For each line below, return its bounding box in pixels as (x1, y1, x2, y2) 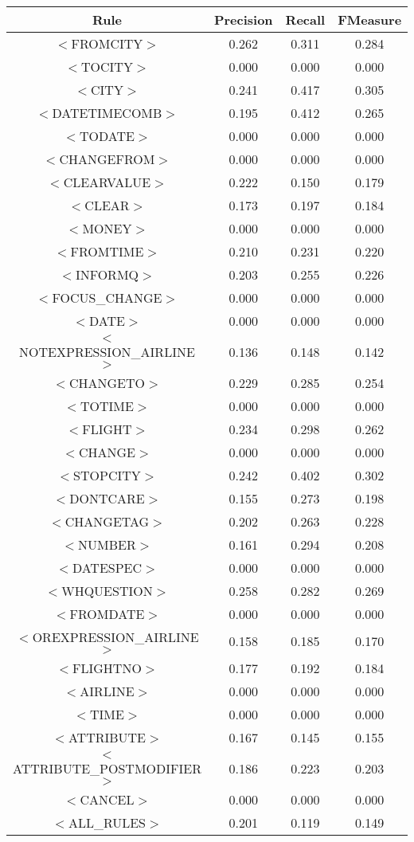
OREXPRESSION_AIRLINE (32, 628, 199, 646)
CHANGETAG (64, 512, 150, 531)
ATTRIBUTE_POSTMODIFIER (13, 759, 201, 777)
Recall (285, 10, 326, 29)
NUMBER (78, 535, 136, 554)
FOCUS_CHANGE (52, 288, 162, 307)
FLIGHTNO (72, 659, 142, 677)
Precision (213, 10, 273, 29)
